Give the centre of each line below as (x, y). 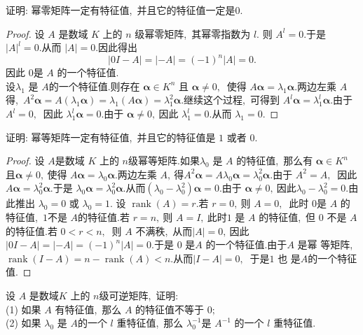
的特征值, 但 (287, 217)
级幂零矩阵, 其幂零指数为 (193, 33)
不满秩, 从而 (164, 230)
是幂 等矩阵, (325, 244)
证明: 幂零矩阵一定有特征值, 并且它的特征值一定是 (121, 10)
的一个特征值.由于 (246, 244)
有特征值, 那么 (88, 309)
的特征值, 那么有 (275, 161)
